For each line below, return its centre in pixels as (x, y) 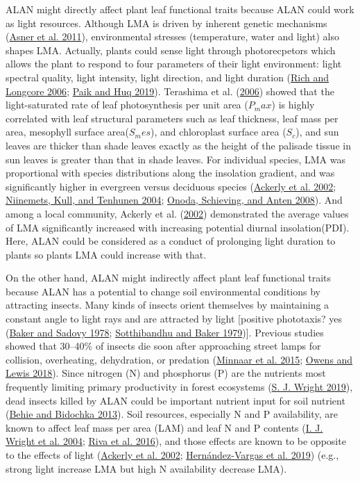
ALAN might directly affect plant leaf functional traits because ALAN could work (180, 9)
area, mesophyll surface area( (67, 132)
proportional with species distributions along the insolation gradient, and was (170, 173)
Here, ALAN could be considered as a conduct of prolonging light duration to (171, 241)
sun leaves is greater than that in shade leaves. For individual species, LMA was (175, 159)
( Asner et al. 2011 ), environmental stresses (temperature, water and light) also (172, 36)
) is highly (293, 105)
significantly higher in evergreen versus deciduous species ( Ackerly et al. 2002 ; (171, 186)
